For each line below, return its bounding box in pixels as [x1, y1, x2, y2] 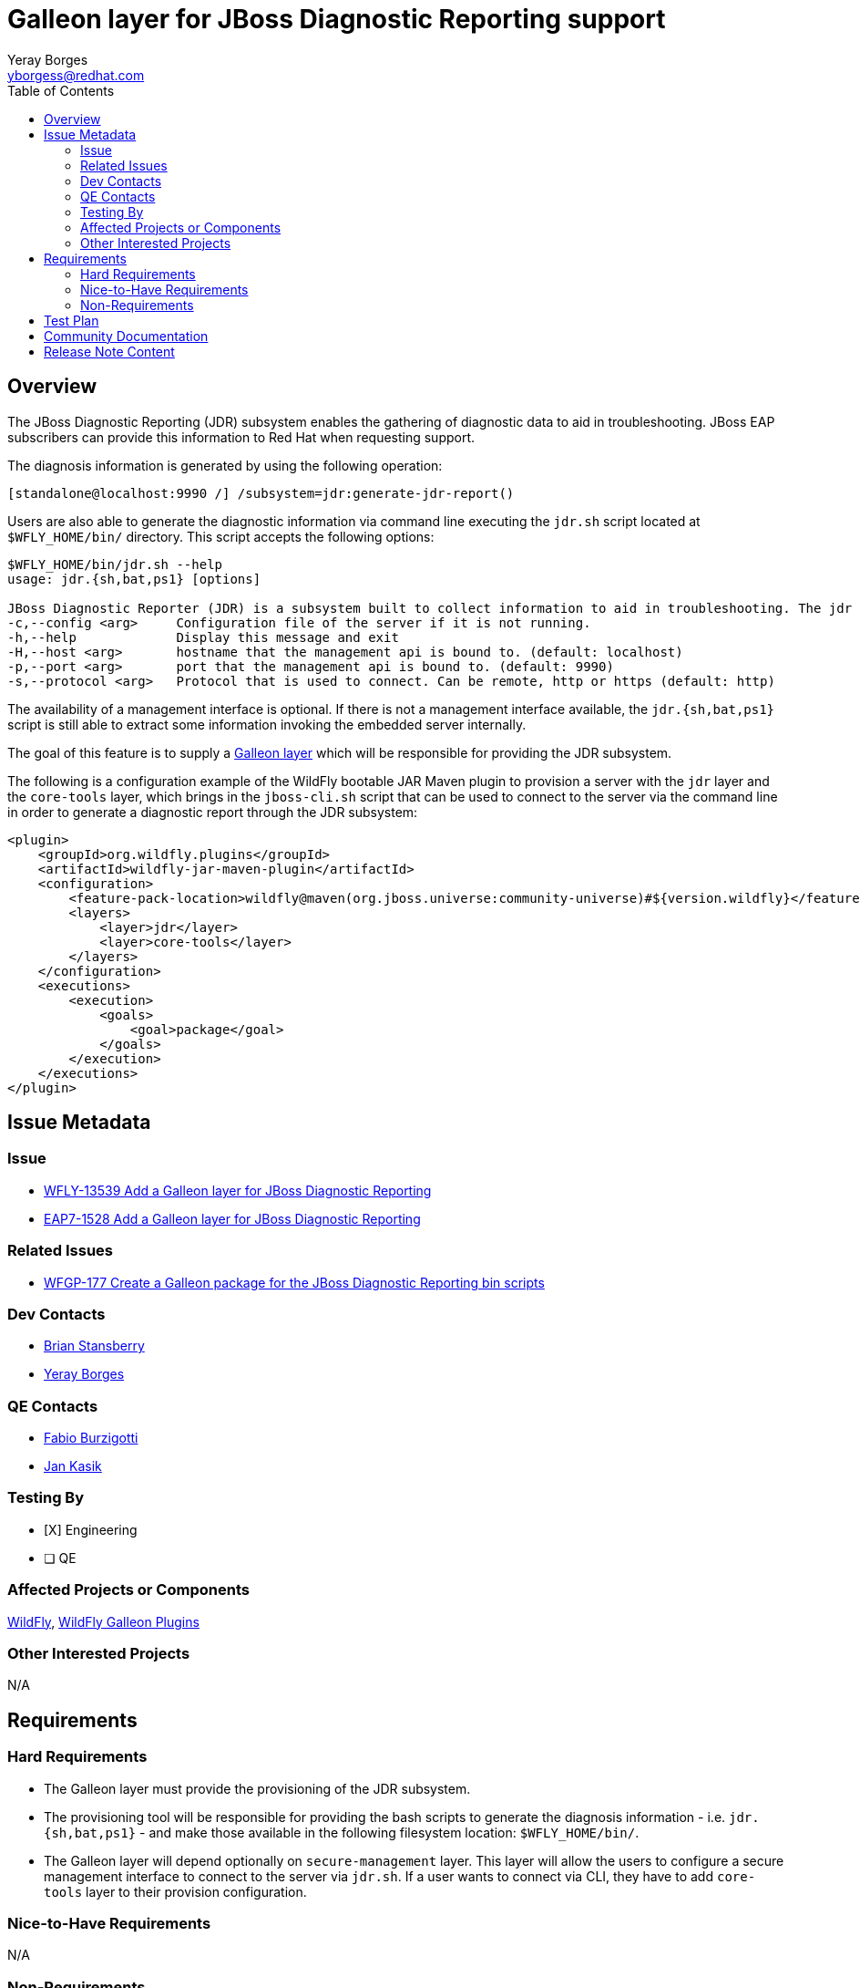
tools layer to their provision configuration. [44, 1883, 307, 1900]
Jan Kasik [44, 1458, 102, 1475]
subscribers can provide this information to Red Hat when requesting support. [7, 429, 476, 445]
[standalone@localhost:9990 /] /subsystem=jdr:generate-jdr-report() [7, 485, 515, 501]
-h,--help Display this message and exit [7, 629, 399, 645]
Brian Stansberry [44, 1338, 145, 1354]
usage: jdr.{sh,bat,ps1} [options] [7, 571, 261, 586]
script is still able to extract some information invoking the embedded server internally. [7, 716, 527, 732]
